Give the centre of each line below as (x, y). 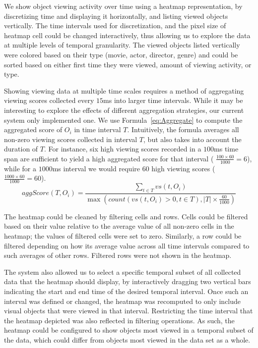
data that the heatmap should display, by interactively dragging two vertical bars (128, 281)
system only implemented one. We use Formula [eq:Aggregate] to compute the (123, 120)
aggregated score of (33, 129)
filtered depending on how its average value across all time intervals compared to (127, 245)
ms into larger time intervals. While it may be (173, 100)
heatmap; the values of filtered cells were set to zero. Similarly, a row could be (123, 236)
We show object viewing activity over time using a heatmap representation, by (123, 6)
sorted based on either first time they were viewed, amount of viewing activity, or (128, 64)
